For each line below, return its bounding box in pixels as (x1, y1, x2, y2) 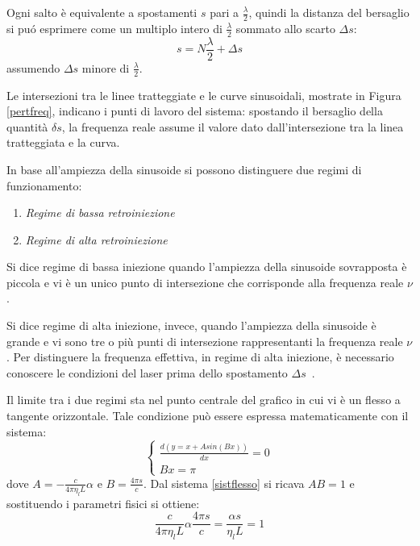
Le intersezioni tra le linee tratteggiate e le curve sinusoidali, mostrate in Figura (6, 86, 401, 103)
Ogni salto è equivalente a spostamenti (6, 4, 198, 20)
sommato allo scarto (235, 19, 335, 36)
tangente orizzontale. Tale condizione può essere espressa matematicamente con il (6, 407, 409, 424)
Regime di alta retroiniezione (25, 231, 168, 248)
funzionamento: (6, 177, 82, 194)
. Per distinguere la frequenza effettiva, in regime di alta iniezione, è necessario (6, 348, 394, 365)
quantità (6, 118, 48, 135)
